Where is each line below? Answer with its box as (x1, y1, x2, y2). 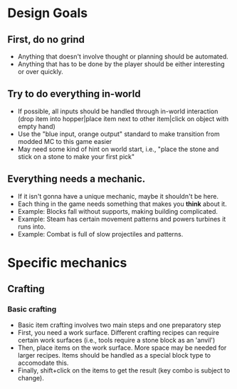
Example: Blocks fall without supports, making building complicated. (17, 207, 218, 215)
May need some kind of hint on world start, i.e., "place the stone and (17, 145, 219, 153)
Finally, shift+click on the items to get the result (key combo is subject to (17, 365, 231, 375)
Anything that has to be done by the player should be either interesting (17, 60, 226, 68)
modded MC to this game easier (17, 137, 112, 145)
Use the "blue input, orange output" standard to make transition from (17, 130, 220, 138)
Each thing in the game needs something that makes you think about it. (17, 199, 227, 208)
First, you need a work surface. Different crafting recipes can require (17, 328, 219, 336)
